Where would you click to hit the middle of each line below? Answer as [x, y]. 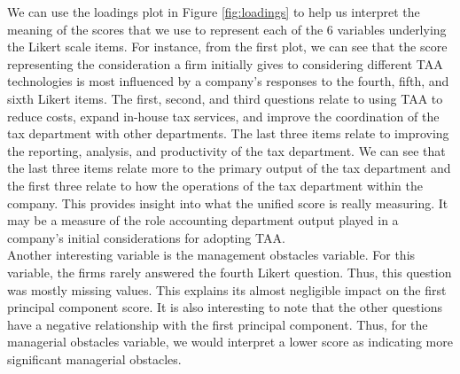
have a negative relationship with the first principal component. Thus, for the [218, 324]
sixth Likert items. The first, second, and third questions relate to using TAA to [225, 98]
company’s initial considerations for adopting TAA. [146, 237]
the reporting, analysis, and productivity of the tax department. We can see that [226, 150]
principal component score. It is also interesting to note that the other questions [225, 307]
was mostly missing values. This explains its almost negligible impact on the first [227, 289]
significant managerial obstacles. [94, 358]
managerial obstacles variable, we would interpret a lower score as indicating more [230, 342]
